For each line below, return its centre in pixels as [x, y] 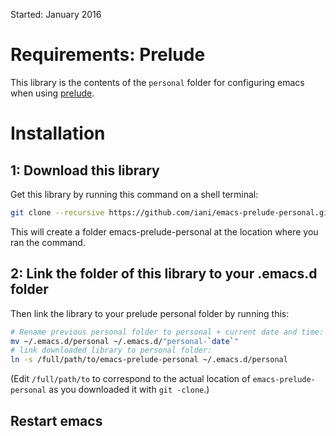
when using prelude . [52, 93]
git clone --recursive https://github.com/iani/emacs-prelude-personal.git [171, 212]
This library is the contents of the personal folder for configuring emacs [157, 82]
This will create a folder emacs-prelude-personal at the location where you [164, 231]
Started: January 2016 [56, 14]
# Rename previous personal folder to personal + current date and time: [167, 332]
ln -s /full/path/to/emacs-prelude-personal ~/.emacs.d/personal [149, 360]
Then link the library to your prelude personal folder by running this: [150, 313]
